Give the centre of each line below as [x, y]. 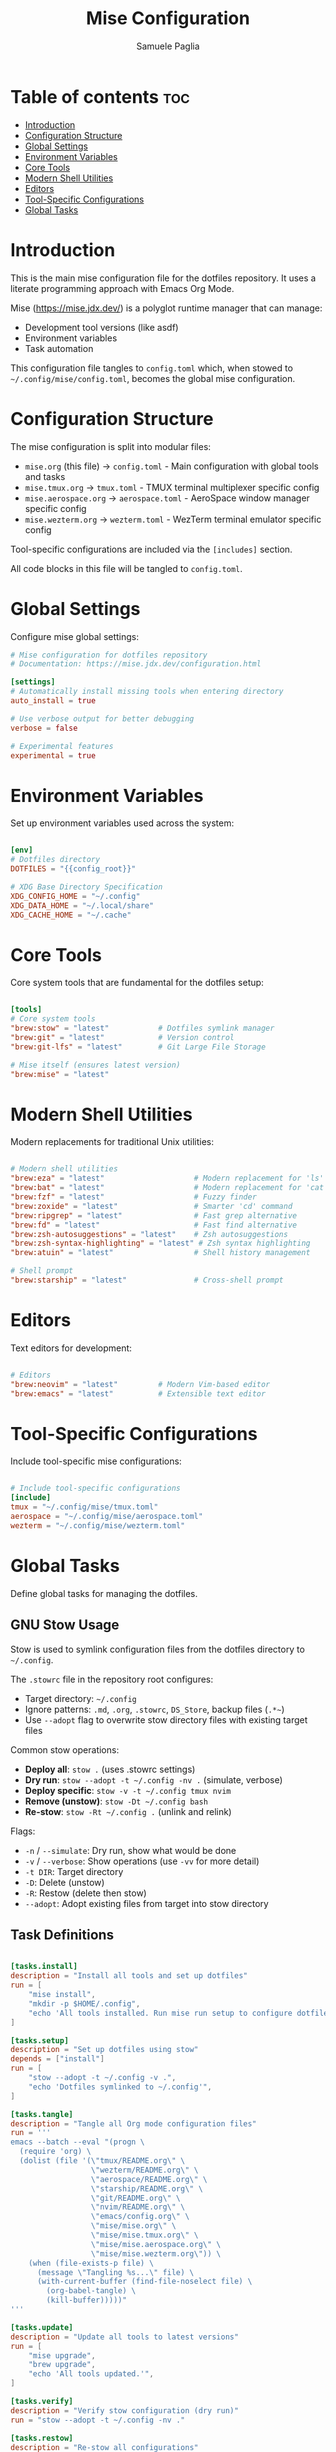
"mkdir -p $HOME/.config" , [84, 2003]
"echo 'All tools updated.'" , [91, 2374]
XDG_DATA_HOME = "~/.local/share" [82, 905]
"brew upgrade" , [62, 2365]
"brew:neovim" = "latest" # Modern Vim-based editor [140, 1384]
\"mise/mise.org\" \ [133, 2226]
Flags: [23, 1831]
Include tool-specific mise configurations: [96, 1461]
